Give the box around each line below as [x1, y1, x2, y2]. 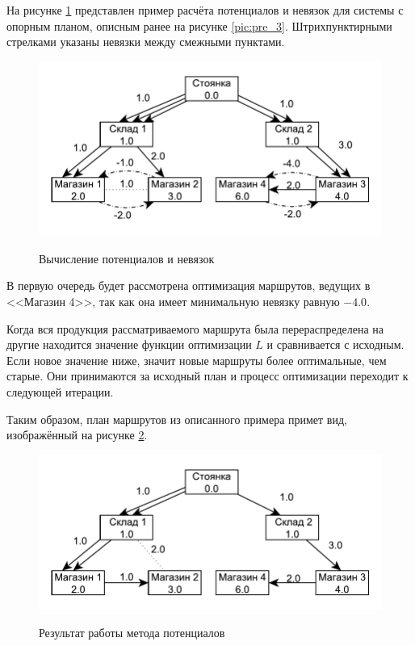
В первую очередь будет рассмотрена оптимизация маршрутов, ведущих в [6, 277, 371, 294]
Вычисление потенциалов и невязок [39, 250, 215, 266]
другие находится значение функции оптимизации [6, 336, 252, 353]
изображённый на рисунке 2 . [6, 426, 148, 443]
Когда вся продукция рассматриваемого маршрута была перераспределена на [6, 320, 384, 337]
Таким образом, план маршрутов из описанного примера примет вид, [6, 410, 347, 427]
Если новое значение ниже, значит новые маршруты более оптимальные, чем [6, 351, 387, 368]
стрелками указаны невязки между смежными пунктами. [6, 33, 285, 50]
